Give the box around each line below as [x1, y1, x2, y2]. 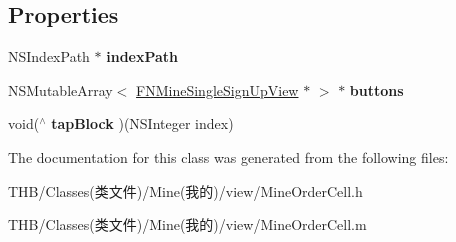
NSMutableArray [8, 79, 113, 100]
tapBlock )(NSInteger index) [51, 113, 234, 134]
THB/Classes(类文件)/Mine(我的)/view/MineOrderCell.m [8, 214, 367, 235]
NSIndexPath [8, 46, 90, 67]
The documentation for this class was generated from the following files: [8, 146, 449, 167]
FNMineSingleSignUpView [136, 79, 299, 100]
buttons [349, 79, 404, 100]
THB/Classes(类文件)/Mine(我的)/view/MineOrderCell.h [8, 180, 363, 201]
